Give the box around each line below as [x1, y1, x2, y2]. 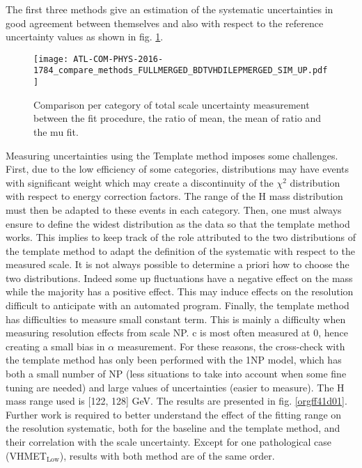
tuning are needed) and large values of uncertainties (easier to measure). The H [6, 380, 345, 394]
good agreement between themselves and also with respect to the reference [6, 15, 324, 30]
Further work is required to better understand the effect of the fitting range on [6, 407, 342, 421]
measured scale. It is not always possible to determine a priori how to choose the [6, 257, 349, 272]
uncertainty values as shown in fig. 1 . [6, 29, 164, 44]
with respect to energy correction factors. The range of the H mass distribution [6, 189, 343, 203]
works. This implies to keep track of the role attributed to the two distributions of [6, 230, 356, 244]
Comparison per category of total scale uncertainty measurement [33, 97, 310, 111]
